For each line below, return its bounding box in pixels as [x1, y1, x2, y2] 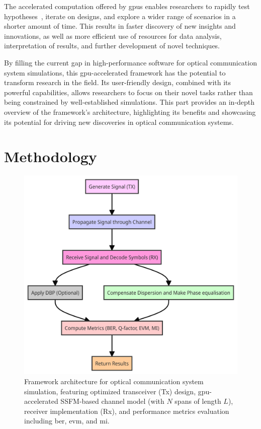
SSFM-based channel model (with [60, 396, 164, 406]
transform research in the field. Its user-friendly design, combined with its [4, 77, 231, 88]
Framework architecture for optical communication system [24, 376, 204, 387]
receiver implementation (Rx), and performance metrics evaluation [24, 405, 229, 416]
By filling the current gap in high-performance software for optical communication [4, 57, 257, 67]
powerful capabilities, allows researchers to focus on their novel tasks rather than [4, 87, 253, 97]
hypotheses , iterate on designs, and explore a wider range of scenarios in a [4, 11, 236, 21]
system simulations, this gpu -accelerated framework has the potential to [4, 67, 226, 78]
